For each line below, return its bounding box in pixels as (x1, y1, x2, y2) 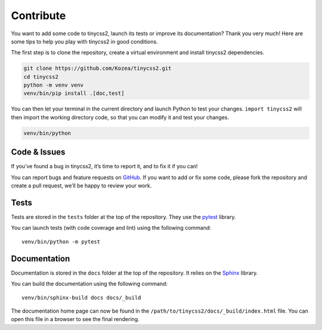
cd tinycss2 (23, 73, 59, 80)
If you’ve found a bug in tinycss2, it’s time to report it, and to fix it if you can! (11, 163, 198, 170)
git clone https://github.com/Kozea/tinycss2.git (23, 65, 172, 72)
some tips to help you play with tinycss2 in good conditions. (11, 38, 158, 45)
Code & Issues (11, 147, 66, 158)
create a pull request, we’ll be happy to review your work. (11, 182, 152, 189)
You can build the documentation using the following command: (11, 280, 168, 288)
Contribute (11, 9, 66, 22)
